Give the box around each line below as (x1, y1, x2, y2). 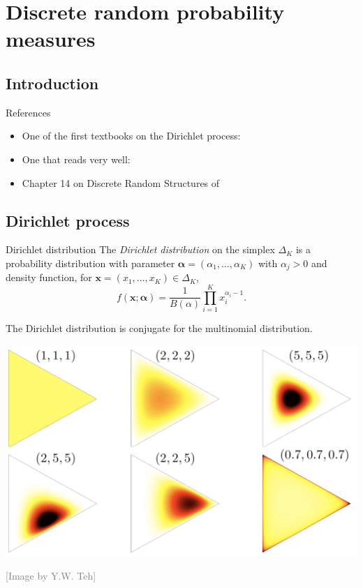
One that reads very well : (22, 151, 131, 166)
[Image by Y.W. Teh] (6, 568, 96, 583)
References (6, 105, 51, 119)
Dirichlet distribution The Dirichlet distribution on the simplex (6, 242, 275, 257)
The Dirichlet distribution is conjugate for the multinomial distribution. (6, 321, 313, 336)
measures (6, 24, 96, 53)
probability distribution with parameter (6, 255, 175, 270)
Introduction (6, 72, 99, 93)
